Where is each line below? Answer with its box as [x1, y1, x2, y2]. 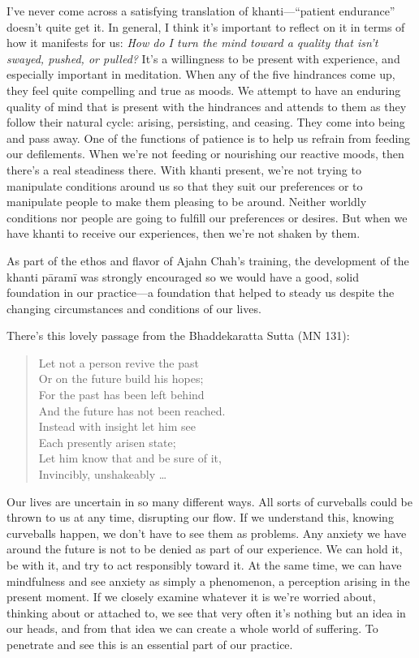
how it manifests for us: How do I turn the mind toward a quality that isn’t [6, 34, 378, 51]
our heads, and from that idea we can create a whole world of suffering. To [6, 620, 378, 637]
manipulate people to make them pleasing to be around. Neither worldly [6, 193, 367, 210]
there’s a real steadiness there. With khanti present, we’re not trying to [6, 161, 361, 178]
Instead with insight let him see [38, 418, 196, 435]
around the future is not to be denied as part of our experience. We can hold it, [6, 540, 403, 557]
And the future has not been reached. [38, 402, 226, 419]
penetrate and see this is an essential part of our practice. [6, 635, 293, 652]
